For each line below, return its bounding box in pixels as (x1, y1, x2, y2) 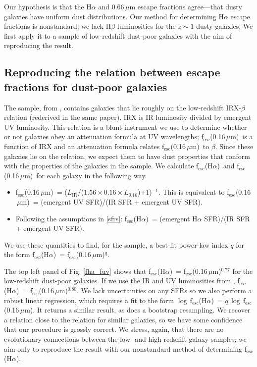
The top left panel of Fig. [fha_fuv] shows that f (4, 265, 151, 276)
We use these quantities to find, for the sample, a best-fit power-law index (4, 239, 228, 250)
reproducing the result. (4, 40, 73, 51)
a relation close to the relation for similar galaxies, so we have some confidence (4, 314, 243, 324)
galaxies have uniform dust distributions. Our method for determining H (4, 11, 224, 21)
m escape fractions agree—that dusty (129, 1, 242, 11)
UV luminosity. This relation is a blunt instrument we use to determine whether (4, 121, 247, 132)
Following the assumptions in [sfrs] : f (15, 213, 127, 223)
